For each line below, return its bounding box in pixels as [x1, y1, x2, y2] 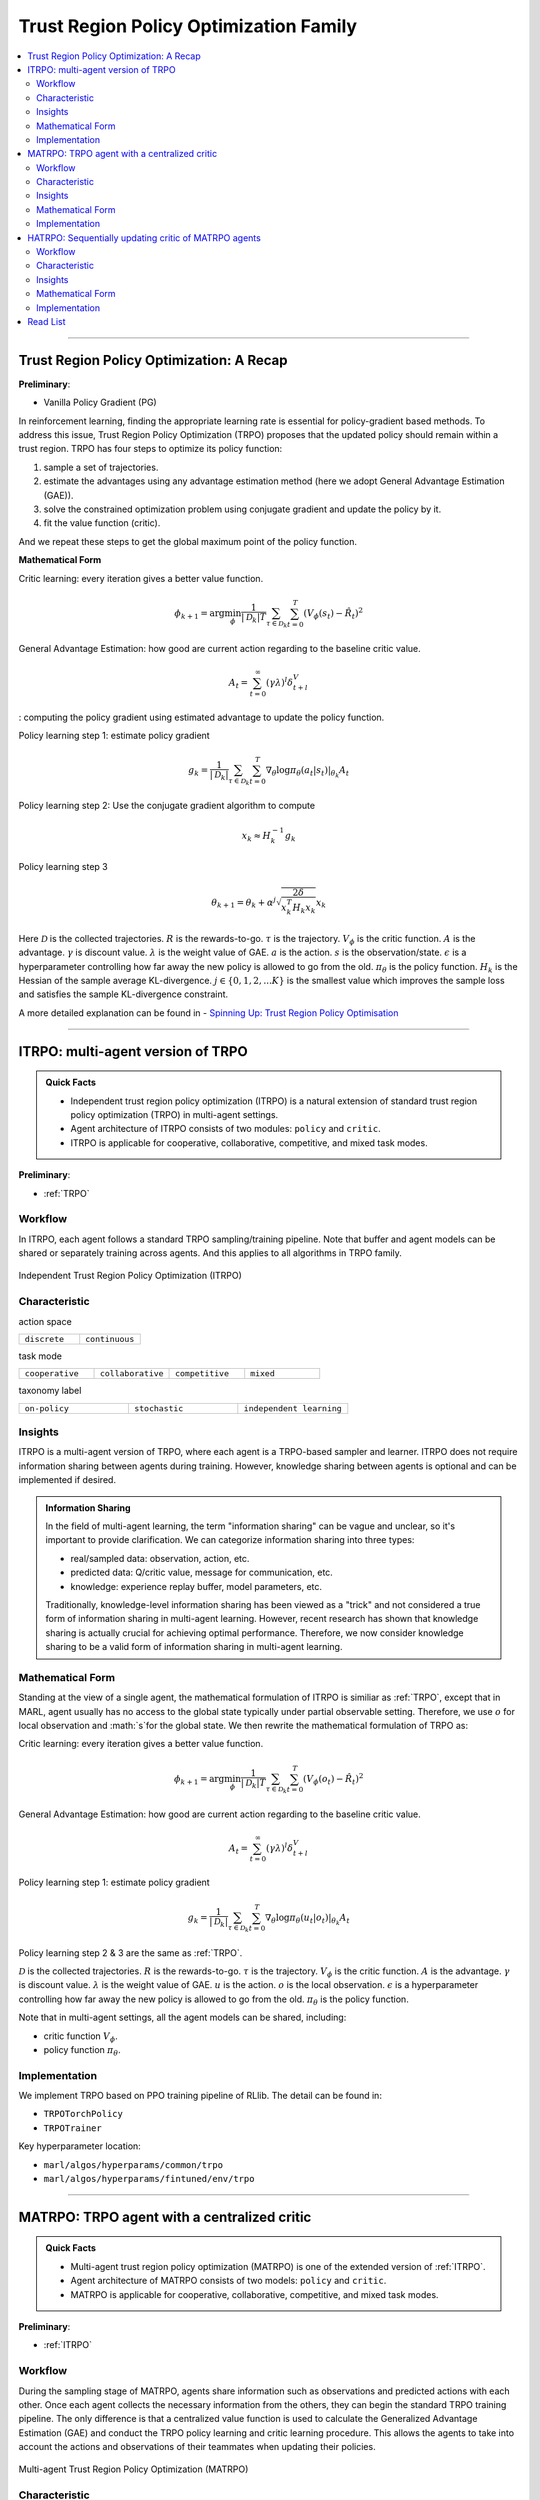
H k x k [292, 901, 316, 915]
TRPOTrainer [43, 2122, 102, 2134]
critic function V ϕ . [43, 2030, 119, 2044]
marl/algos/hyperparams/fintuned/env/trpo [43, 2173, 255, 2185]
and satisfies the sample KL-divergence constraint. [18, 988, 229, 1000]
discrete [24, 1333, 65, 1344]
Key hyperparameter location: [18, 2140, 142, 2152]
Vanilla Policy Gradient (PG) [43, 396, 157, 409]
